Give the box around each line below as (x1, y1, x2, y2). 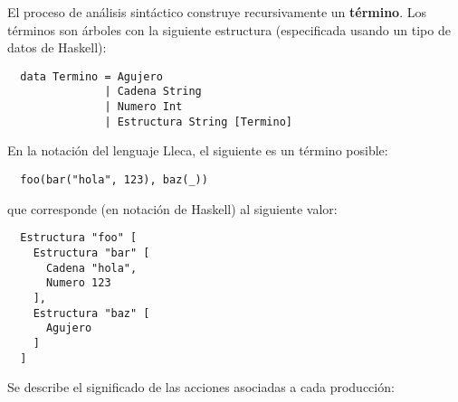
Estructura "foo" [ (20, 231, 138, 245)
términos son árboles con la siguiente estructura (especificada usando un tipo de (7, 20, 451, 39)
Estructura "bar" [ (33, 246, 150, 259)
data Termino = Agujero (20, 70, 163, 83)
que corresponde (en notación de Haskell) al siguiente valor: (7, 199, 338, 218)
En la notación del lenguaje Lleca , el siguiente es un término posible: (7, 141, 388, 160)
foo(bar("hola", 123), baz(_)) (20, 173, 208, 186)
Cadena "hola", (45, 261, 138, 275)
